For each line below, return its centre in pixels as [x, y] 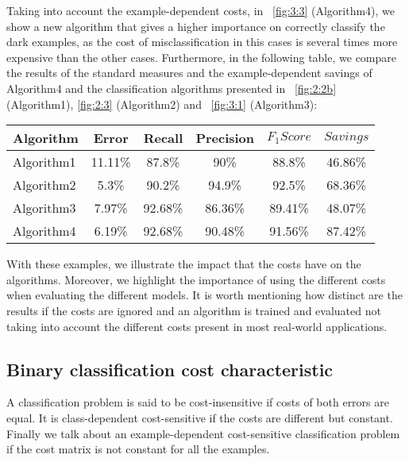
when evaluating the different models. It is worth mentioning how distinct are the [204, 295]
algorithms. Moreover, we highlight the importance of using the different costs [196, 279]
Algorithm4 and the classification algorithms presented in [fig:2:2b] [172, 88]
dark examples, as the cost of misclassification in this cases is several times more [202, 42]
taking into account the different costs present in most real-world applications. [197, 326]
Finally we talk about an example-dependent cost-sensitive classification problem [203, 433]
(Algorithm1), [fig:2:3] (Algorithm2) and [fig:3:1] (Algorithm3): [162, 104]
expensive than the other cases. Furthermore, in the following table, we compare [201, 57]
